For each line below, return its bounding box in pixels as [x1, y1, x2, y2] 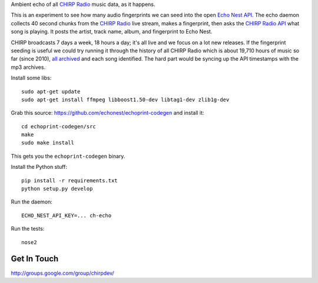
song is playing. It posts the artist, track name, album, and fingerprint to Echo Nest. [11, 28, 213, 35]
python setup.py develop [21, 185, 93, 192]
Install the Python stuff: [11, 164, 68, 171]
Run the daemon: [11, 198, 53, 205]
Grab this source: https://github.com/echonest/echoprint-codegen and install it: [11, 109, 204, 116]
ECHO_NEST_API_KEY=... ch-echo [21, 212, 112, 219]
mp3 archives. [11, 64, 46, 71]
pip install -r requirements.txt [21, 177, 118, 184]
